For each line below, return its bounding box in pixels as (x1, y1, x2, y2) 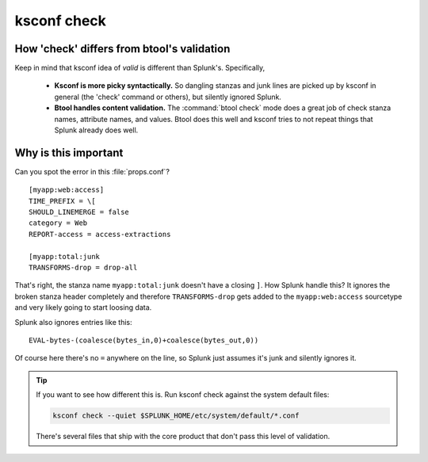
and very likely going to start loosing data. (14, 303, 152, 312)
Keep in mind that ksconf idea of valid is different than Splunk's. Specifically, (14, 63, 266, 73)
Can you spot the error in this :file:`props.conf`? (14, 166, 170, 176)
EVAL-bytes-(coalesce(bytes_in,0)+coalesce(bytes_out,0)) (29, 336, 259, 345)
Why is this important (14, 146, 124, 159)
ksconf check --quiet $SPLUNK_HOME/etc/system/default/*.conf (52, 411, 300, 420)
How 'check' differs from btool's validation (14, 42, 231, 55)
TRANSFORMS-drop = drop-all (29, 263, 138, 273)
